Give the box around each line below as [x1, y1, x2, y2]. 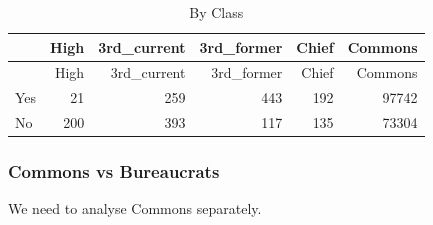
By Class [189, 2, 244, 22]
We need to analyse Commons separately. [8, 198, 262, 219]
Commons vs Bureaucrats [8, 159, 220, 184]
